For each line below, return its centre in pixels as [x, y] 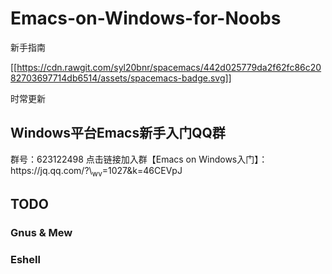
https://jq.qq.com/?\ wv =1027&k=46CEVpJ [96, 171]
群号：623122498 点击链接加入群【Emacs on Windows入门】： [139, 159]
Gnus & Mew [41, 232]
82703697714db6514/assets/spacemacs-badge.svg [118, 78]
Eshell [25, 259]
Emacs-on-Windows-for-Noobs [146, 18]
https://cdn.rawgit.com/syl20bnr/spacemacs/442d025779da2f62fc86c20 [169, 67]
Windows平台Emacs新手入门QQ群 [118, 133]
